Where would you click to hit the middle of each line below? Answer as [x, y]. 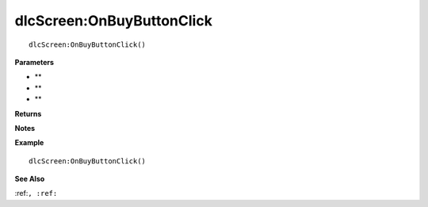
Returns [28, 113]
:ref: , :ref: [36, 194]
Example [29, 143]
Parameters [34, 62]
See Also [30, 179]
